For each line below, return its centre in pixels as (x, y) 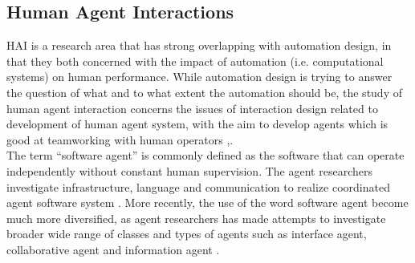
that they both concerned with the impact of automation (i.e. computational (195, 61)
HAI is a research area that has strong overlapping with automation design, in (199, 45)
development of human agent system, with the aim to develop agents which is (197, 124)
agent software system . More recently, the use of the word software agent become (207, 202)
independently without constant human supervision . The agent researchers (189, 170)
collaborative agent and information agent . (113, 249)
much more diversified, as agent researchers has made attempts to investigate (196, 218)
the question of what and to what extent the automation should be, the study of (204, 92)
